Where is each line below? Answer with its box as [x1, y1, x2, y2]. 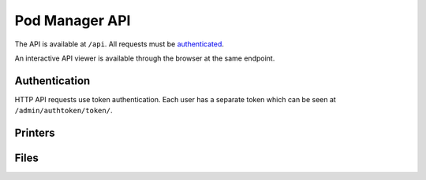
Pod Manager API [14, 12, 131, 29]
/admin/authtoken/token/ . [14, 106, 113, 116]
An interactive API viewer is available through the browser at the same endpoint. [14, 53, 275, 63]
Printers [14, 127, 55, 140]
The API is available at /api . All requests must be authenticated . [14, 39, 225, 49]
